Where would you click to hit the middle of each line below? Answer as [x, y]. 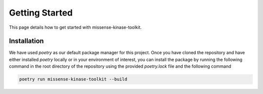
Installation [26, 41]
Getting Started [41, 13]
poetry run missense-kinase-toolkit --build [73, 79]
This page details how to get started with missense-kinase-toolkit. [75, 27]
